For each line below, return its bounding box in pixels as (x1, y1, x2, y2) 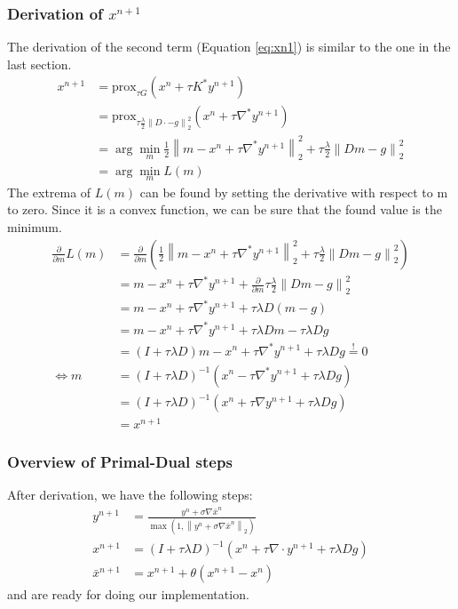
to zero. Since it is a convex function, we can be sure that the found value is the (7, 200, 442, 219)
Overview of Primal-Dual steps (7, 451, 233, 473)
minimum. (7, 217, 62, 236)
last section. (7, 54, 72, 73)
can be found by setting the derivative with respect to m (139, 182, 448, 201)
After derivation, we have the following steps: (7, 485, 253, 504)
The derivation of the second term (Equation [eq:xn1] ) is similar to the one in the (7, 37, 451, 56)
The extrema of (7, 182, 91, 201)
